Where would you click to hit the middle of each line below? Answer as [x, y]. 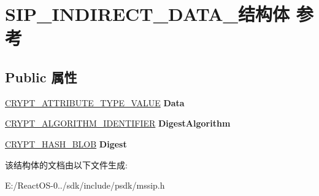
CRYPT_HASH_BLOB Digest [66, 143]
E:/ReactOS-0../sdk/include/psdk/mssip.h [85, 185]
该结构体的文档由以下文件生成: [66, 164]
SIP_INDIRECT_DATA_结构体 [147, 14]
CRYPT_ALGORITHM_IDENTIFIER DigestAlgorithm [118, 123]
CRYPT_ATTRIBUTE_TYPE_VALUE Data [95, 102]
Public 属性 [41, 76]
